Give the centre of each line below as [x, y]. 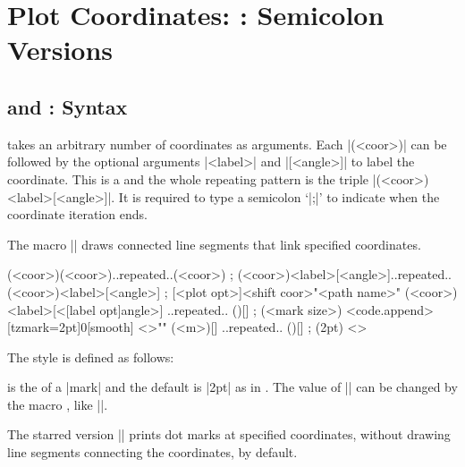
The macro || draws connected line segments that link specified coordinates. [214, 244]
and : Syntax [68, 106]
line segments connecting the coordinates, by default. [152, 452]
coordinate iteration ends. [77, 214]
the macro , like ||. [58, 404]
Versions [60, 50]
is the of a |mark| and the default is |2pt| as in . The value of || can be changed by [232, 387]
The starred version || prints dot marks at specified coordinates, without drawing [229, 434]
